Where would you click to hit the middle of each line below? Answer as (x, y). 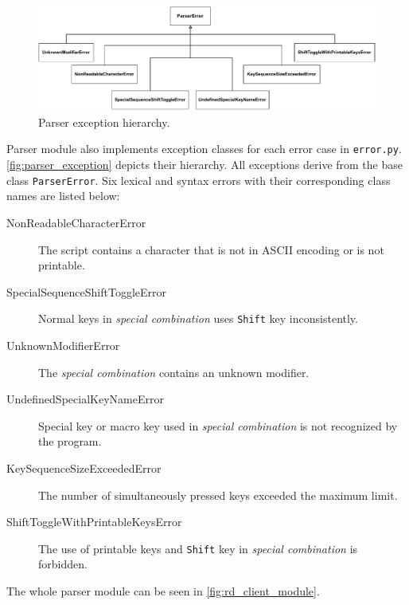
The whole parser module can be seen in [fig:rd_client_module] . (163, 590)
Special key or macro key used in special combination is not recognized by (218, 425)
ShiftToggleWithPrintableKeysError (94, 522)
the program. (70, 441)
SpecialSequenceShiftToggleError (87, 291)
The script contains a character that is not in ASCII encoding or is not (211, 249)
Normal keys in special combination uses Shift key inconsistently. (198, 318)
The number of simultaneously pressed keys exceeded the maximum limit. (218, 495)
